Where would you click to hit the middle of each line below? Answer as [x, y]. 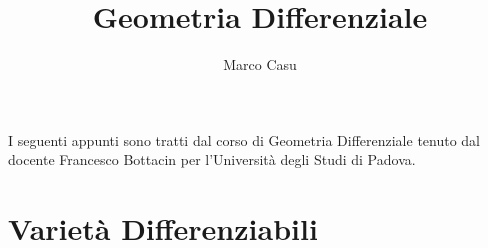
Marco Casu [260, 64]
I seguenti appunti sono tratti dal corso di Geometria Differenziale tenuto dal [244, 139]
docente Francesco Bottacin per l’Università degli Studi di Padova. [212, 159]
